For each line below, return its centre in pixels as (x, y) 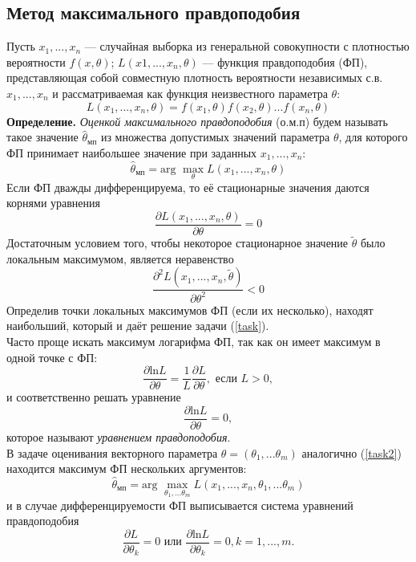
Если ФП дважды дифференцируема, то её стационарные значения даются (188, 187)
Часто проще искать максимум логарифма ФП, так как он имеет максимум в (194, 342)
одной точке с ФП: (52, 357)
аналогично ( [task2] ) (351, 452)
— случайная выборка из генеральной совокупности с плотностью (247, 46)
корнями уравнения (53, 203)
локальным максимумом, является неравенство (120, 258)
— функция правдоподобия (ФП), (285, 61)
